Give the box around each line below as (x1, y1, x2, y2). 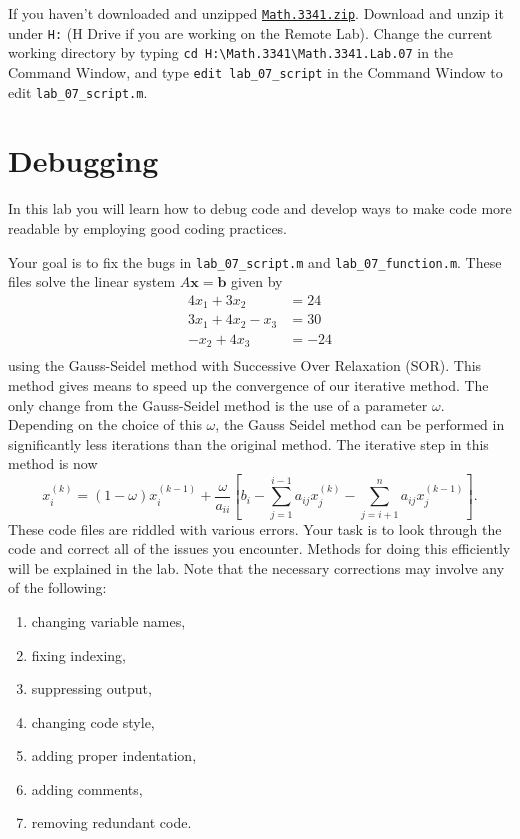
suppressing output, (31, 678, 152, 699)
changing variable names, (31, 610, 186, 631)
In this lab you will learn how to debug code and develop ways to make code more (8, 198, 512, 219)
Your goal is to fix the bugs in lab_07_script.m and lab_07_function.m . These (8, 251, 502, 272)
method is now (8, 453, 98, 474)
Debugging (8, 140, 159, 181)
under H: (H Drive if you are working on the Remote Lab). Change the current (8, 22, 493, 43)
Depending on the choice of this (8, 414, 202, 435)
